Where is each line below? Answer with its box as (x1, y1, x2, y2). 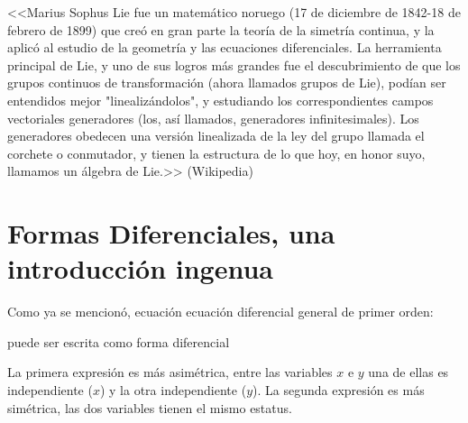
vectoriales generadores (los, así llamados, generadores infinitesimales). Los (7, 108, 419, 127)
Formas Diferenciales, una (7, 215, 335, 252)
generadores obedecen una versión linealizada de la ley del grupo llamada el (7, 126, 425, 145)
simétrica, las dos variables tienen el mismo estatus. (7, 398, 292, 417)
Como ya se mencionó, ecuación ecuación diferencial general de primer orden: (7, 302, 434, 321)
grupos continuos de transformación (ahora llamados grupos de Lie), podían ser (7, 73, 446, 92)
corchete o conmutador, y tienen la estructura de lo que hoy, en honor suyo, (7, 143, 426, 162)
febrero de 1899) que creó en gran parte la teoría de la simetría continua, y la (7, 20, 435, 39)
